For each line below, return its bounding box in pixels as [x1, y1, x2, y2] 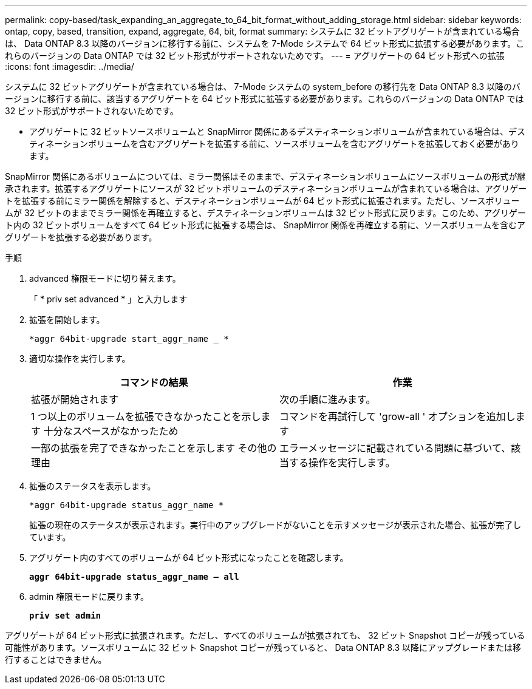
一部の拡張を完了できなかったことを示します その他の [31, 442, 277, 454]
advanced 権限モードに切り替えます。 [29, 273, 181, 283]
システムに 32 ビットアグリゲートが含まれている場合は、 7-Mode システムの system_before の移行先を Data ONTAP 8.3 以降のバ [5, 81, 521, 92]
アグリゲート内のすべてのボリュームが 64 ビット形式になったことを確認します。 [29, 552, 349, 563]
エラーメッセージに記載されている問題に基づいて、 [279, 442, 511, 454]
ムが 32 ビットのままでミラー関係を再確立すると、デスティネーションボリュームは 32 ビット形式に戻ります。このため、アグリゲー [5, 208, 526, 218]
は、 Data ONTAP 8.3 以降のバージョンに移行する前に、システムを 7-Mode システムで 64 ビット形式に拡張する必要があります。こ [5, 38, 525, 49]
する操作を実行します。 [289, 457, 395, 469]
